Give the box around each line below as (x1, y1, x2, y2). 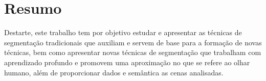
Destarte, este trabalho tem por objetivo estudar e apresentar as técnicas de (4, 27, 242, 38)
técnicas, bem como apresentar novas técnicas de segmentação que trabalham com (4, 47, 261, 58)
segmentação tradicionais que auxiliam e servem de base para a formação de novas (4, 37, 262, 47)
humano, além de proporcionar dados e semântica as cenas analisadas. (4, 67, 224, 77)
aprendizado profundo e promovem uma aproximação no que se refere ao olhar (4, 57, 250, 67)
